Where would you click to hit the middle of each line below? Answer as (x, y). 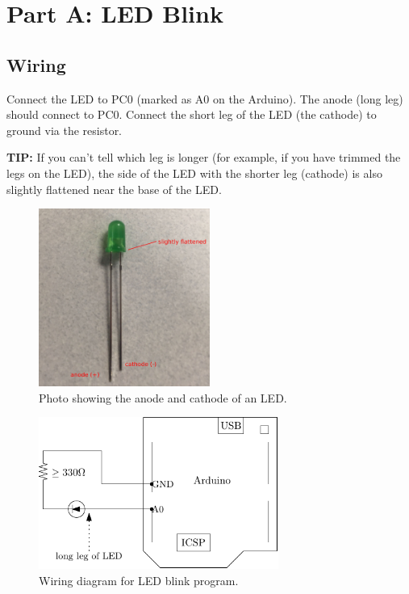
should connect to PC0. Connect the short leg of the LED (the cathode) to (192, 114)
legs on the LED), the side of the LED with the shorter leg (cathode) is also (194, 173)
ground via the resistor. (65, 130)
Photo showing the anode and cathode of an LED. (163, 397)
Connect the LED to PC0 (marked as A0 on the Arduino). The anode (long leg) (205, 98)
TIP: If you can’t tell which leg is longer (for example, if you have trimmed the (204, 157)
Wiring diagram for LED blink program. (139, 580)
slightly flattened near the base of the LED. (114, 189)
